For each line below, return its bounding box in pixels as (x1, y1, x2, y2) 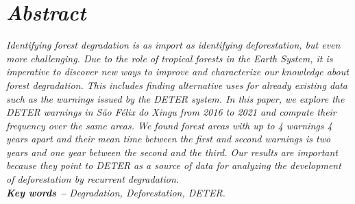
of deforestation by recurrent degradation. (6, 172, 180, 186)
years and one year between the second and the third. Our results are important (6, 144, 338, 159)
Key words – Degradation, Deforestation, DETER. (6, 185, 225, 199)
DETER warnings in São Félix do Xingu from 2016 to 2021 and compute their (6, 105, 336, 119)
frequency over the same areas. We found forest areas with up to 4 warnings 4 (6, 118, 332, 132)
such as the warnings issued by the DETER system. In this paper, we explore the (6, 91, 345, 105)
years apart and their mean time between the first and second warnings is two (6, 131, 331, 146)
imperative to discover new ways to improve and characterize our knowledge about (6, 64, 349, 79)
